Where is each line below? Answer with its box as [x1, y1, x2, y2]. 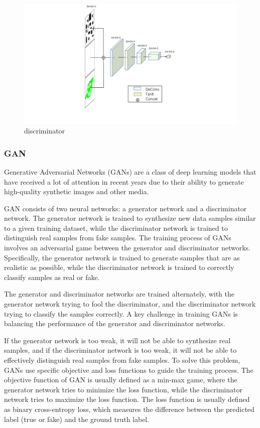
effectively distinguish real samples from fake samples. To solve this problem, [4, 355, 240, 365]
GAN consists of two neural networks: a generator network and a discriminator [4, 203, 247, 213]
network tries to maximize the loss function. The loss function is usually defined [4, 394, 250, 404]
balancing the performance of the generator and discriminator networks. [4, 318, 225, 329]
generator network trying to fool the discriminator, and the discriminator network [4, 299, 256, 309]
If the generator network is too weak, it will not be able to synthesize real [4, 335, 231, 345]
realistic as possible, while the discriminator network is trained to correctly [4, 262, 234, 272]
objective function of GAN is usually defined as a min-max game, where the [4, 374, 237, 385]
